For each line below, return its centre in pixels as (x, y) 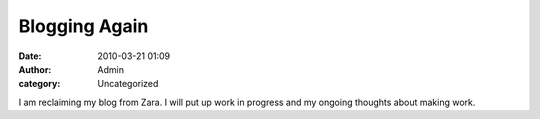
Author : (35, 69)
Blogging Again (83, 26)
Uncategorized (128, 84)
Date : (30, 56)
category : (39, 84)
